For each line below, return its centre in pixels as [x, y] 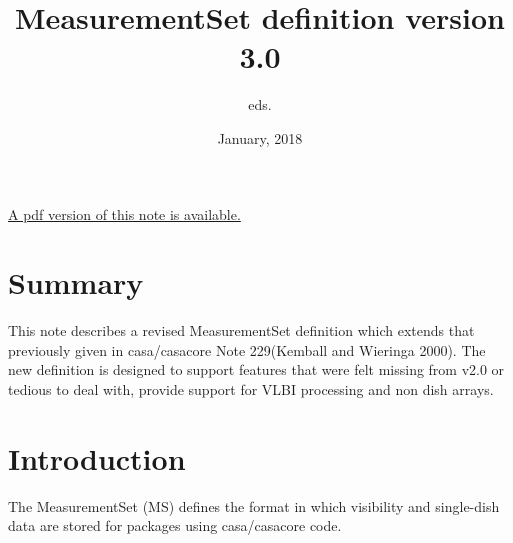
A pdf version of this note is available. [124, 213]
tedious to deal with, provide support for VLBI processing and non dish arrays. [251, 389]
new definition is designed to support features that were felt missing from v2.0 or [256, 369]
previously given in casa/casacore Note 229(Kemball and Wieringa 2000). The [247, 349]
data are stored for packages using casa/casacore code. [175, 525]
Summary [76, 282]
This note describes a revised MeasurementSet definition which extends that [241, 330]
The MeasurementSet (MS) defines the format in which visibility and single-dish [254, 505]
